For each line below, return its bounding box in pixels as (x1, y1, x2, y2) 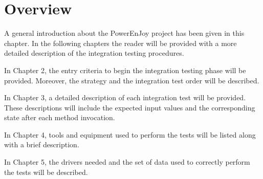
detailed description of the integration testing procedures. (4, 48, 184, 58)
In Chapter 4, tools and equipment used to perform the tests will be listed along (4, 129, 256, 140)
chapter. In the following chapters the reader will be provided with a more (4, 37, 237, 48)
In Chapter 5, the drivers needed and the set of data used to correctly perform (4, 156, 250, 167)
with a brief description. (4, 139, 79, 150)
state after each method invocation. (4, 112, 115, 123)
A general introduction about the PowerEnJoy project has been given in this (4, 28, 245, 38)
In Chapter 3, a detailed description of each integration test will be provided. (4, 92, 246, 103)
